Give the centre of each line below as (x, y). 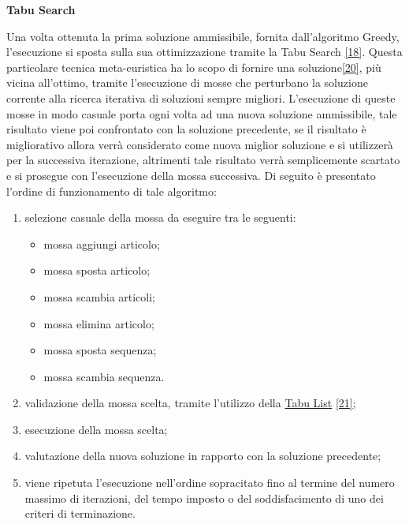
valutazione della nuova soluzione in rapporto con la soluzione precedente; (203, 456)
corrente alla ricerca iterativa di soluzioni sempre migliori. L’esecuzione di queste (201, 97)
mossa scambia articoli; (100, 296)
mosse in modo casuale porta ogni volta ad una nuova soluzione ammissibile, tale (202, 113)
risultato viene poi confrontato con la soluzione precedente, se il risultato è (186, 129)
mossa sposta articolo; (97, 270)
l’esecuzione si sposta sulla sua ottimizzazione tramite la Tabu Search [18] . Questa (204, 52)
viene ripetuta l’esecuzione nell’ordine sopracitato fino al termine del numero (210, 483)
